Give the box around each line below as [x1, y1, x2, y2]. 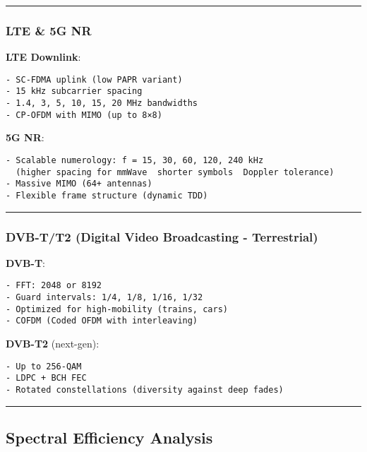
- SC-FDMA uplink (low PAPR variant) [6, 74, 183, 85]
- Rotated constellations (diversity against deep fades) [6, 385, 284, 395]
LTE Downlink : [6, 49, 81, 64]
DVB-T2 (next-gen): [6, 336, 100, 351]
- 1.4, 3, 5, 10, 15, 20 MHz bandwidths [6, 98, 198, 109]
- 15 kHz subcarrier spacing [6, 86, 143, 97]
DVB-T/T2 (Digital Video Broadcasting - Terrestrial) [6, 227, 318, 245]
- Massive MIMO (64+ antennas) [6, 179, 152, 189]
